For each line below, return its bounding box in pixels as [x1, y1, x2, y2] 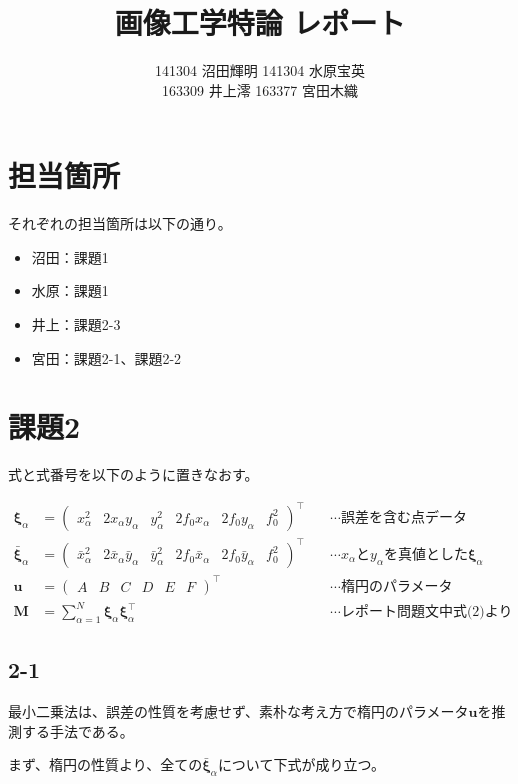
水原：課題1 [31, 280, 109, 301]
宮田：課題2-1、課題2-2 [31, 347, 182, 368]
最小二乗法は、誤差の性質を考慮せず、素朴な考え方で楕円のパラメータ [8, 701, 469, 722]
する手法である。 [21, 720, 134, 741]
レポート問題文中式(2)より [340, 605, 513, 620]
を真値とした [383, 547, 468, 562]
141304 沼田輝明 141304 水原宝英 [155, 60, 365, 81]
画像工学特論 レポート [114, 2, 406, 43]
